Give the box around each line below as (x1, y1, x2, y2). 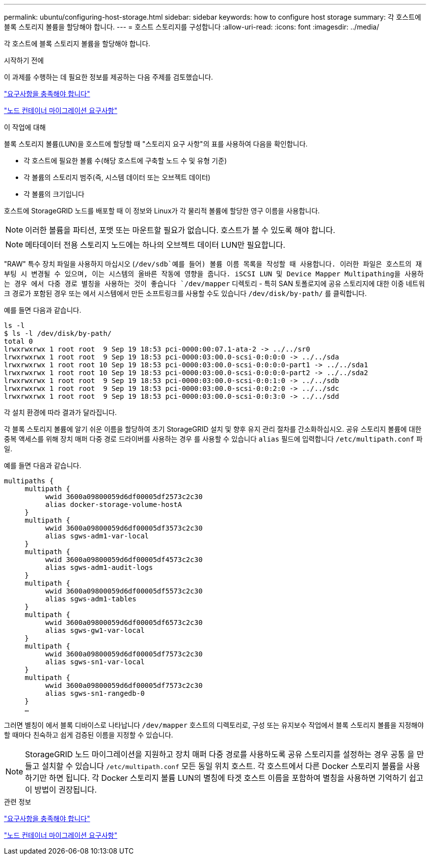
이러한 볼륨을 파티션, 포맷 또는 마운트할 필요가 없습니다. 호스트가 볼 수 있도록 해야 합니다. (25, 225, 335, 235)
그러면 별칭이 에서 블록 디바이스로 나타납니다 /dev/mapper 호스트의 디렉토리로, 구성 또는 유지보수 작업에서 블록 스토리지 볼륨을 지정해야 (4, 721, 424, 729)
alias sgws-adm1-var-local (45, 532, 149, 540)
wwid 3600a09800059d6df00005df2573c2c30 (45, 493, 203, 501)
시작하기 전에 (4, 56, 44, 64)
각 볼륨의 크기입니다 (24, 190, 84, 198)
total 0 (4, 337, 33, 345)
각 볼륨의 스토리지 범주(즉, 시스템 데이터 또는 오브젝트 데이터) (24, 173, 211, 181)
